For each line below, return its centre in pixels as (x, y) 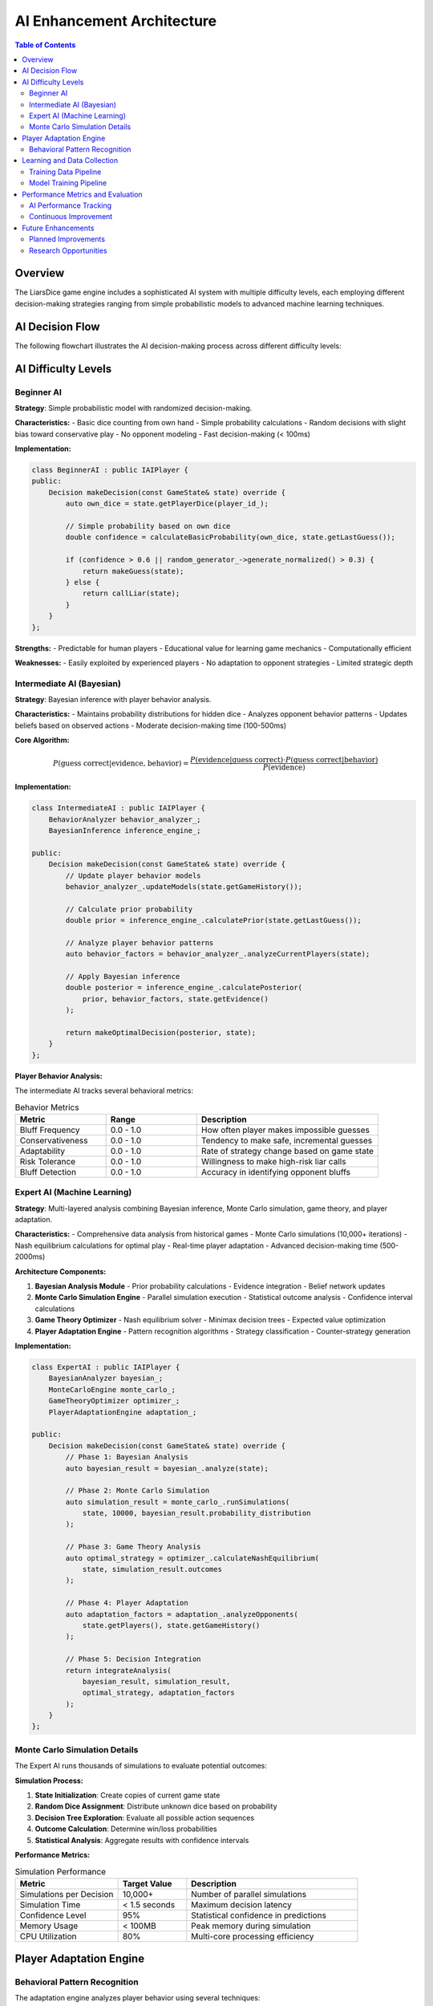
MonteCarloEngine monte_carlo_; (112, 1389)
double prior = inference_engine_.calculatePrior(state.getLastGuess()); (214, 920)
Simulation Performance (61, 1871)
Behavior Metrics (47, 1107)
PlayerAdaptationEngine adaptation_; (123, 1412)
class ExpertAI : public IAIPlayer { (106, 1367)
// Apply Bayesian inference (123, 977)
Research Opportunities (68, 250)
